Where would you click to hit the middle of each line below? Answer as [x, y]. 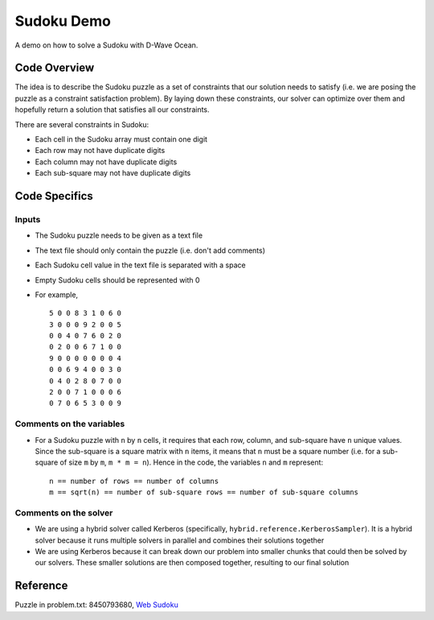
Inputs [28, 219]
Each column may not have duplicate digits [106, 162]
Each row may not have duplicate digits [100, 151]
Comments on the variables [70, 424]
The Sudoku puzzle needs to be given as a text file [119, 236]
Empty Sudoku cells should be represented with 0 [117, 280]
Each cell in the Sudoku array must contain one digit [121, 139]
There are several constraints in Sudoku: [82, 124]
